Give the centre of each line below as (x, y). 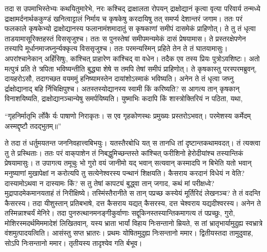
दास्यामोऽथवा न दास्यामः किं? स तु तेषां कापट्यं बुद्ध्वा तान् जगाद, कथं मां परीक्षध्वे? (110, 183)
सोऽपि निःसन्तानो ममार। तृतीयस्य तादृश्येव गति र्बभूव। (74, 243)
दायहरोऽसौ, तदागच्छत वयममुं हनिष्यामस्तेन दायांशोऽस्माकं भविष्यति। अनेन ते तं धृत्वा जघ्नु (119, 78)
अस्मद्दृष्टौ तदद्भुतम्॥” (33, 125)
